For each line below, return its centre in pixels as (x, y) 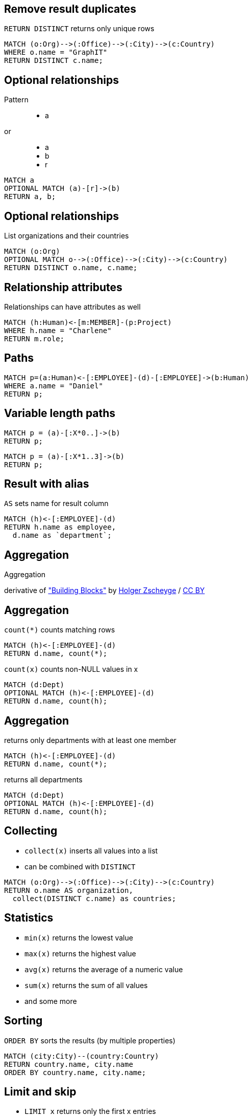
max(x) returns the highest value (80, 953)
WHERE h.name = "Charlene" (58, 330)
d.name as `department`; (62, 535)
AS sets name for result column (56, 504)
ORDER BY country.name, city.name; (75, 1072)
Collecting (31, 831)
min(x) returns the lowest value (79, 937)
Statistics (29, 918)
